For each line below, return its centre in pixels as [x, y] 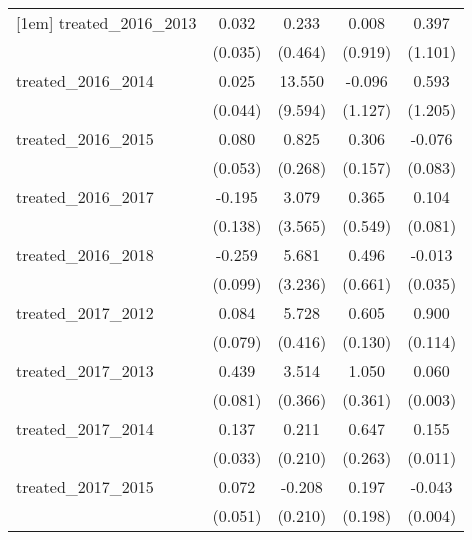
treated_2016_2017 [85, 196]
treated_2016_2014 [85, 80]
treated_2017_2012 [85, 312]
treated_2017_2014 [85, 428]
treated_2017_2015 [85, 486]
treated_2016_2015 [85, 138]
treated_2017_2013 [85, 370]
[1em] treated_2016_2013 [106, 22]
